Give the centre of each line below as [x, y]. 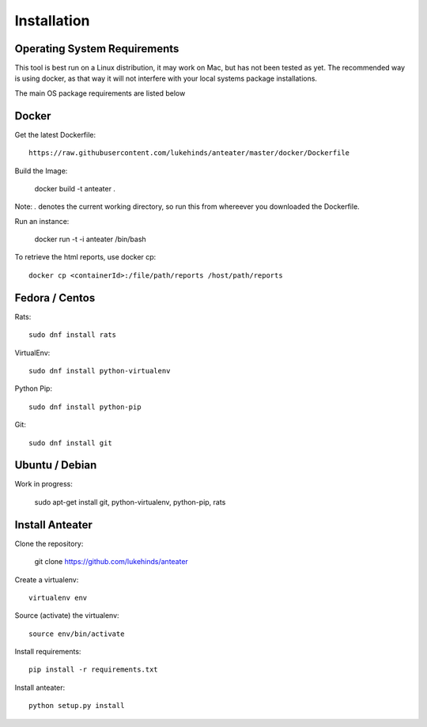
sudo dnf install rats [73, 335]
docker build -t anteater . [75, 188]
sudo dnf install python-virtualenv [100, 371]
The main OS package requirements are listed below [100, 93]
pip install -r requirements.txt [93, 670]
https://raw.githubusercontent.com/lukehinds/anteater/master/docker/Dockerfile [189, 153]
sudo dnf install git [70, 443]
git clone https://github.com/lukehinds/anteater [111, 562]
